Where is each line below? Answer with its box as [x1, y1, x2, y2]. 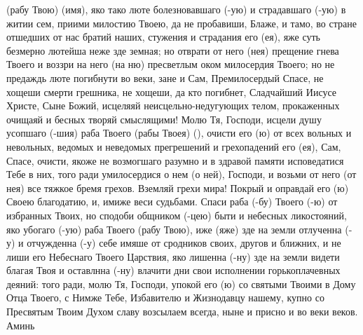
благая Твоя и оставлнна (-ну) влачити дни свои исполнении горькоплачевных [6, 263, 341, 278]
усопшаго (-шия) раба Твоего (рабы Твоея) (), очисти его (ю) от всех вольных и [6, 125, 352, 140]
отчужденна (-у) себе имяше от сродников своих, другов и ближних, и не [27, 235, 341, 250]
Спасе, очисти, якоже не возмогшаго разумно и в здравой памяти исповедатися [6, 153, 344, 167]
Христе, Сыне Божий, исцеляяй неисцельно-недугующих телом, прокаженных [6, 98, 340, 113]
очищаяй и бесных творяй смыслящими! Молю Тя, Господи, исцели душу [6, 111, 322, 126]
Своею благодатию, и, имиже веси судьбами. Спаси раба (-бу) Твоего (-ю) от [6, 194, 338, 209]
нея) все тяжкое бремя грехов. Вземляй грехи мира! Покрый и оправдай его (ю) [6, 180, 349, 195]
